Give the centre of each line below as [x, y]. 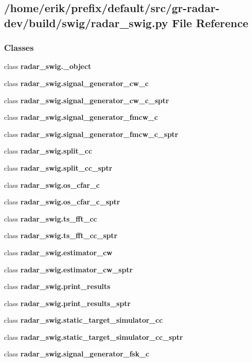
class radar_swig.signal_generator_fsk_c [77, 354]
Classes [19, 48]
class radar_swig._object [48, 66]
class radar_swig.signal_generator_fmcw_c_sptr [91, 134]
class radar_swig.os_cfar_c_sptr [62, 202]
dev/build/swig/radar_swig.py [86, 22]
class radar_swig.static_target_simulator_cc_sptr [94, 337]
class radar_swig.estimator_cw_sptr [68, 269]
